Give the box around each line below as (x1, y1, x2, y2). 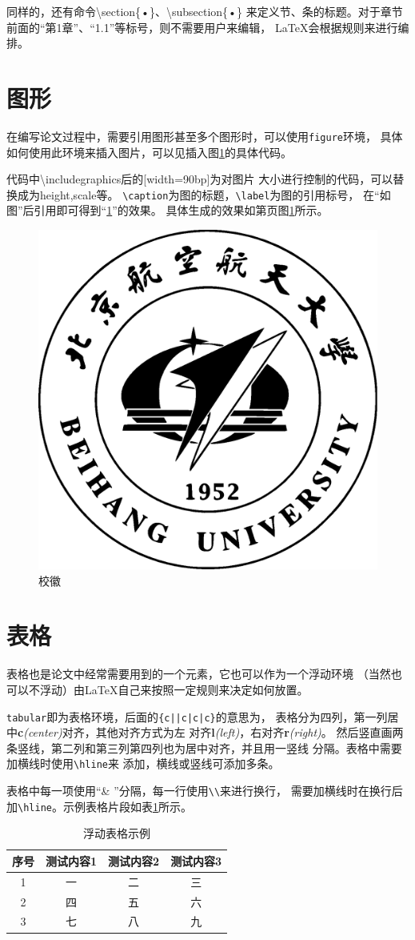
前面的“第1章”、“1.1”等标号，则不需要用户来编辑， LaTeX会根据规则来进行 (6, 18, 398, 35)
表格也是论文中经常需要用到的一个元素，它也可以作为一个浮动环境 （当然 (6, 665, 391, 682)
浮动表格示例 (83, 825, 151, 842)
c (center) (18, 724, 62, 741)
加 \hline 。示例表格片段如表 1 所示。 (6, 797, 192, 814)
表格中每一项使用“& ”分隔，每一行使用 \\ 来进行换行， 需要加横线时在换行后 (6, 782, 403, 798)
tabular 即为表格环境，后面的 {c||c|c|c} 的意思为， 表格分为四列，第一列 (6, 708, 388, 725)
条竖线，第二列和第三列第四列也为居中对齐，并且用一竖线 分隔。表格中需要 (6, 739, 402, 756)
